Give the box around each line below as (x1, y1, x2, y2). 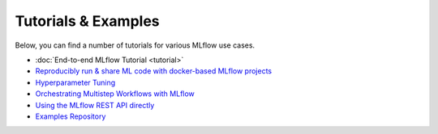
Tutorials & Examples (15, 12, 160, 30)
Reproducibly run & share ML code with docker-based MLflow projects (35, 66, 272, 76)
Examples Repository (35, 111, 106, 121)
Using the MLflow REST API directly (35, 100, 155, 110)
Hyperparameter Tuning (35, 77, 116, 87)
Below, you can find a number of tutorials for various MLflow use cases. (15, 40, 255, 50)
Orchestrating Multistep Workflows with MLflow (35, 89, 195, 98)
